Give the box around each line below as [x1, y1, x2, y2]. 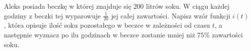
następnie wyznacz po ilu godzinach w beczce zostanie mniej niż [4, 30, 195, 40]
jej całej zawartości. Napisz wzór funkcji [111, 10, 231, 20]
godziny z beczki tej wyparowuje [4, 10, 101, 20]
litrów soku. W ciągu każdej [146, 1, 230, 11]
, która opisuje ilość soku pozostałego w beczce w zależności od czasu [4, 20, 210, 30]
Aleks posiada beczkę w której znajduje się [4, 1, 132, 11]
